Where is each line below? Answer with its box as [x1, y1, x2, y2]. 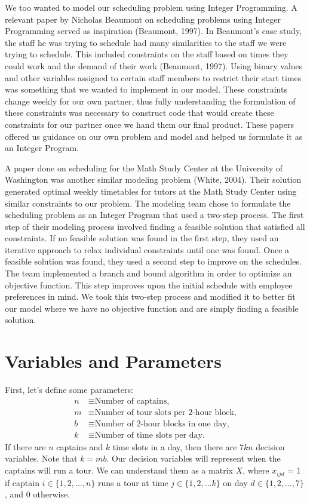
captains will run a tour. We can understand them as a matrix [5, 464, 233, 477]
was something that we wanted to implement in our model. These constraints [5, 83, 287, 96]
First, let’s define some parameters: [5, 383, 133, 396]
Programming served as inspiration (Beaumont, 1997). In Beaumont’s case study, [5, 24, 302, 37]
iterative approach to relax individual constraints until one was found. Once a [5, 243, 290, 256]
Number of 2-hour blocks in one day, [94, 419, 229, 428]
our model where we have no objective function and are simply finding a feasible [5, 302, 299, 314]
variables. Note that [5, 452, 78, 465]
